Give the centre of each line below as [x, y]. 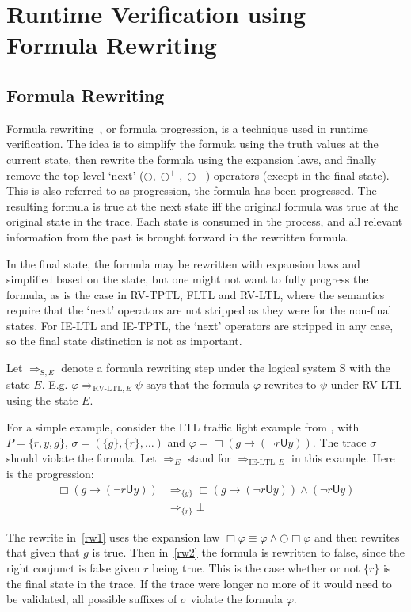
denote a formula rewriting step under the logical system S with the [226, 368]
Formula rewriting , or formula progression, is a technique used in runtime [187, 128]
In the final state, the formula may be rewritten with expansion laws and [183, 263]
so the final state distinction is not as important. [124, 341]
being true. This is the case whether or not [256, 567]
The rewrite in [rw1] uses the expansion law [113, 536]
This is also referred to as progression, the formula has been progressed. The [192, 190]
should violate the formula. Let [82, 457]
